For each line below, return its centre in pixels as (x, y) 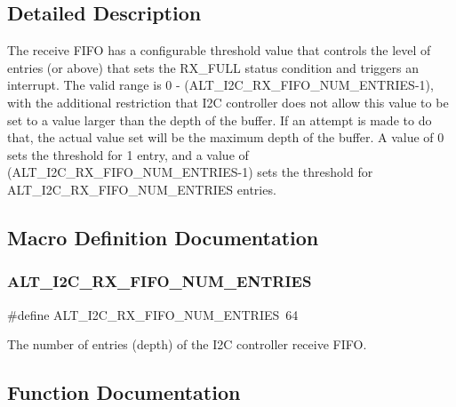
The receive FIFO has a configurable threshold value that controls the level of (219, 50)
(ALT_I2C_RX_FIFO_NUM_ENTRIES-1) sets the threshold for (190, 172)
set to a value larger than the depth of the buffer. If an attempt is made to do (220, 120)
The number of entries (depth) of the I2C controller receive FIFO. (187, 344)
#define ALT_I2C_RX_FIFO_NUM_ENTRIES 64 (153, 314)
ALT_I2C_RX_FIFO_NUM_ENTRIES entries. (142, 189)
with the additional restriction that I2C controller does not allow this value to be (228, 102)
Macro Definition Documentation (163, 237)
